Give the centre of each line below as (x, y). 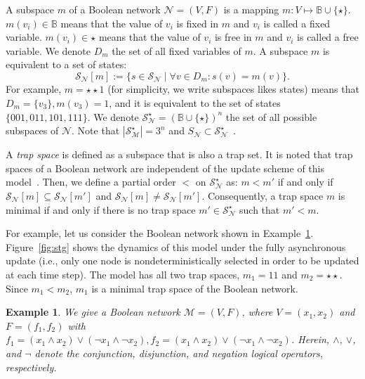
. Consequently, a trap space (263, 195)
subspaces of (32, 130)
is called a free (328, 37)
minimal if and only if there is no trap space (101, 209)
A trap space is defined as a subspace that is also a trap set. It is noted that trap (179, 154)
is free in (233, 37)
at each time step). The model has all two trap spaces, (123, 274)
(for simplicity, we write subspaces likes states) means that (233, 89)
